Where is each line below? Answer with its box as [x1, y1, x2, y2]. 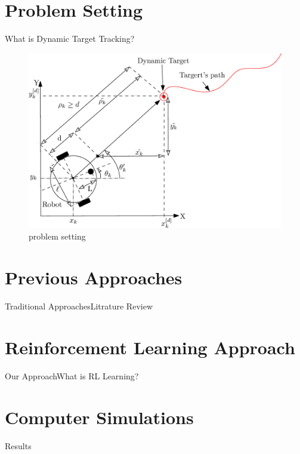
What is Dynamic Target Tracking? [5, 32, 135, 45]
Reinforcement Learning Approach [5, 335, 295, 359]
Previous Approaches [5, 265, 183, 290]
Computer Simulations [5, 404, 194, 429]
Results [5, 439, 32, 452]
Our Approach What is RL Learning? [5, 369, 139, 382]
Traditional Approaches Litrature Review [5, 300, 153, 312]
